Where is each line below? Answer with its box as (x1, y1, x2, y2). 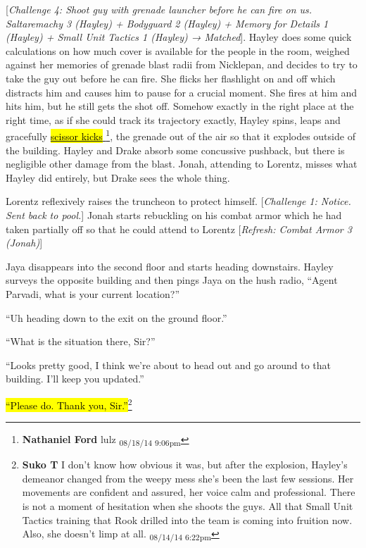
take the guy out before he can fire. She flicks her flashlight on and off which (6, 70, 336, 85)
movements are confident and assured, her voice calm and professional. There (22, 485, 355, 499)
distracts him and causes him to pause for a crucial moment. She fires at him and (6, 85, 358, 99)
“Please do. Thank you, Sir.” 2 (6, 395, 132, 412)
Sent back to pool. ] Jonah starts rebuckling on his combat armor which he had (6, 207, 342, 222)
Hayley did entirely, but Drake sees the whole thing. (6, 170, 230, 185)
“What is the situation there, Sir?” (6, 334, 156, 349)
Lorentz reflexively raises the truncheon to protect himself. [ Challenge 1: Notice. (6, 194, 351, 208)
